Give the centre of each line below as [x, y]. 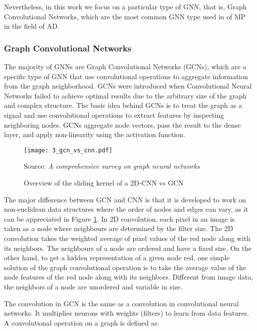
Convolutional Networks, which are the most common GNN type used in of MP [125, 16]
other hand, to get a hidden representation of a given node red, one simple [117, 258]
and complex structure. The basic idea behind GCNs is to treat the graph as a [123, 105]
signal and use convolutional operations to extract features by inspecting [114, 115]
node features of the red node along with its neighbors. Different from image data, [129, 277]
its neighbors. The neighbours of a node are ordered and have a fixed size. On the [128, 248]
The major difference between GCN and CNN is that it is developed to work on [125, 199]
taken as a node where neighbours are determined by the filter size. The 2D [119, 228]
